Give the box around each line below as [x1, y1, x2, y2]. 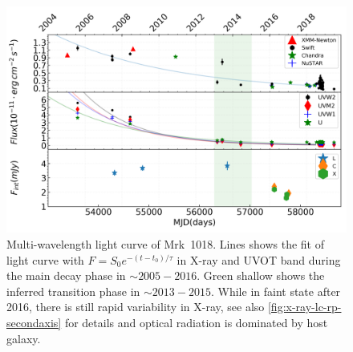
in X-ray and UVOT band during [176, 251, 341, 268]
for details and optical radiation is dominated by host [64, 314, 328, 330]
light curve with [6, 251, 84, 268]
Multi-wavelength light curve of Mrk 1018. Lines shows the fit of [6, 235, 325, 252]
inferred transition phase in [6, 282, 140, 299]
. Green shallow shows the [197, 267, 325, 284]
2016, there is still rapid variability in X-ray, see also [6, 298, 265, 315]
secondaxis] [6, 314, 62, 330]
